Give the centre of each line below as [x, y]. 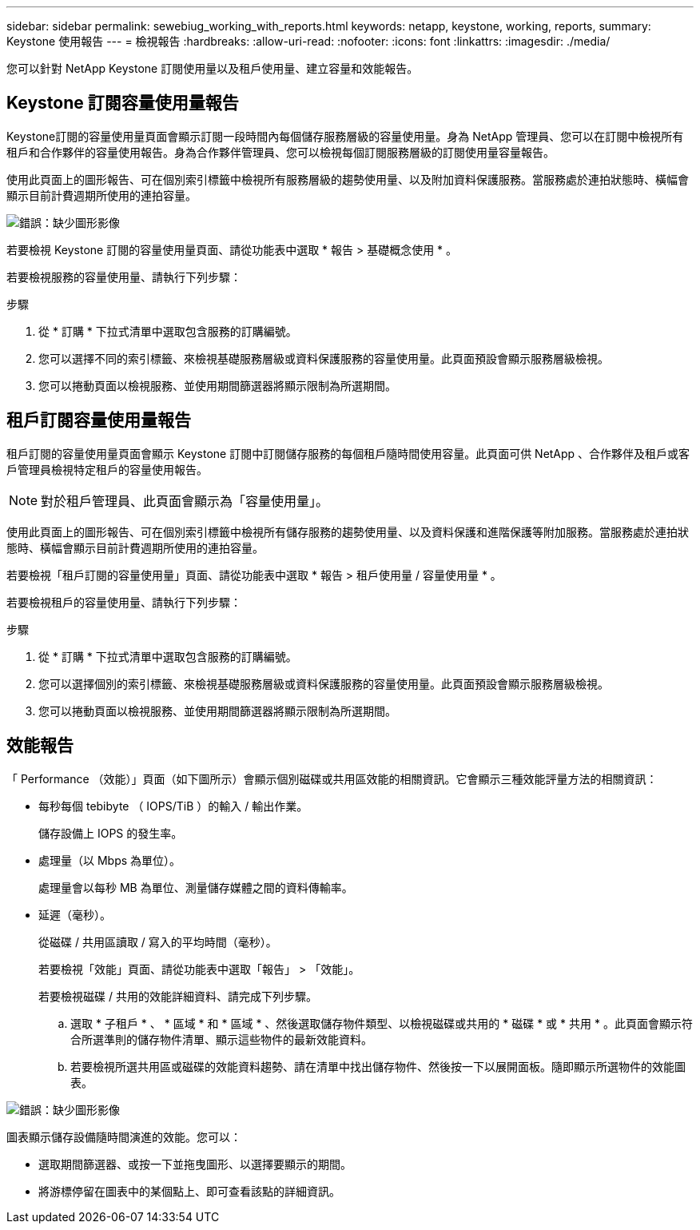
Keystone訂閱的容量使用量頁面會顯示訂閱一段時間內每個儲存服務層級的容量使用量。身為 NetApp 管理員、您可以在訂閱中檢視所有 [345, 136]
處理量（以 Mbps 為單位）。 [110, 860]
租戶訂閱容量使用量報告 [99, 420]
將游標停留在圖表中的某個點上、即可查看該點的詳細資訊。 [189, 1191]
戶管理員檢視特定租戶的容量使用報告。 [107, 469]
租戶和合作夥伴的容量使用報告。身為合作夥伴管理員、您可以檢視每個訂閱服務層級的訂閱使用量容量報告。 [280, 152]
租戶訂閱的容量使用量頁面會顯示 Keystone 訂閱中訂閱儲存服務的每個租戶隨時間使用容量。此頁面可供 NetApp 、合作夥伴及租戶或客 [348, 453]
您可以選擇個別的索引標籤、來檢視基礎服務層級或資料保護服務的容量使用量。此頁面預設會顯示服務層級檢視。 [324, 683]
